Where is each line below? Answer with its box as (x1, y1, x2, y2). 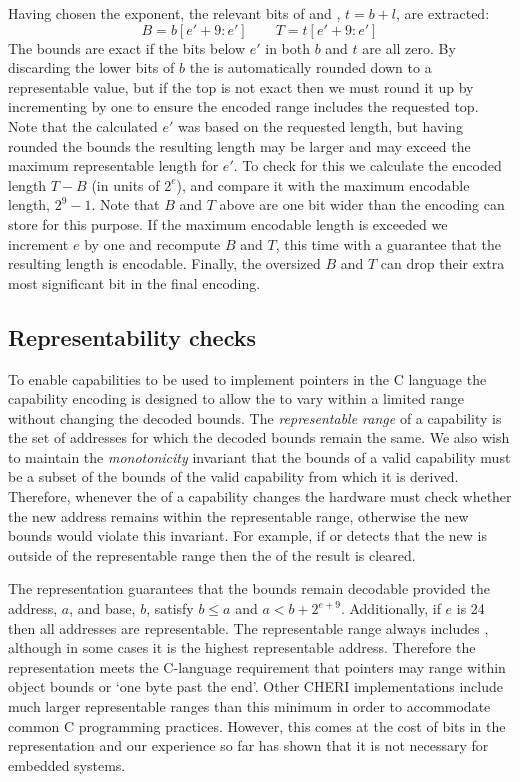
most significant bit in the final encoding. (8, 272, 261, 293)
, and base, (69, 598, 136, 619)
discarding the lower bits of (8, 57, 175, 78)
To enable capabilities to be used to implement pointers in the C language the (8, 368, 487, 389)
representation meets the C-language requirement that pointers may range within (8, 656, 506, 677)
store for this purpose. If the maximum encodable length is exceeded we (8, 213, 448, 234)
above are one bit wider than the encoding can (219, 194, 505, 215)
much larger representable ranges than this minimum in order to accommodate (8, 696, 491, 717)
